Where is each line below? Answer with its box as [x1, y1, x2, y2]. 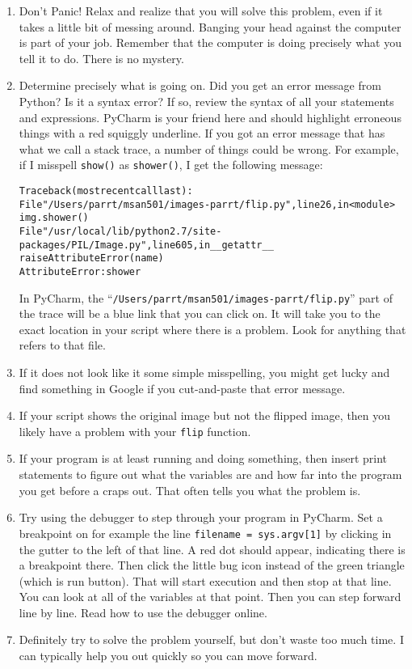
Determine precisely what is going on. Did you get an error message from [19, 77, 381, 94]
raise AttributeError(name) [19, 252, 164, 265]
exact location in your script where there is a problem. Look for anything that [19, 320, 406, 337]
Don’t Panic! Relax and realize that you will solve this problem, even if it [19, 2, 383, 19]
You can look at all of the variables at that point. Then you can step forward [19, 588, 401, 605]
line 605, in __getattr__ [152, 239, 274, 251]
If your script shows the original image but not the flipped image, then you [19, 407, 391, 424]
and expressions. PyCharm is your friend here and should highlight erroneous [19, 108, 401, 125]
